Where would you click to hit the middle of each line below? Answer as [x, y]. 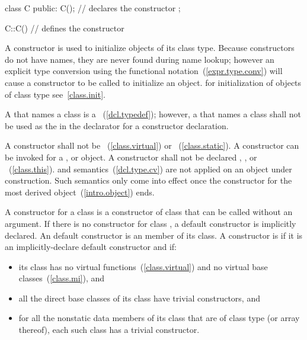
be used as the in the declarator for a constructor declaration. [117, 125]
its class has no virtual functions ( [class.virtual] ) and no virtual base [143, 266]
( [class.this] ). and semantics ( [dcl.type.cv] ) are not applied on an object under [150, 169]
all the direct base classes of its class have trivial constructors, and [139, 298]
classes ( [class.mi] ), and [62, 278]
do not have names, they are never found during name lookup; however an [140, 59]
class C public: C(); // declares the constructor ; [93, 8]
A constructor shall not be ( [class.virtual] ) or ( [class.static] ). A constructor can [152, 145]
